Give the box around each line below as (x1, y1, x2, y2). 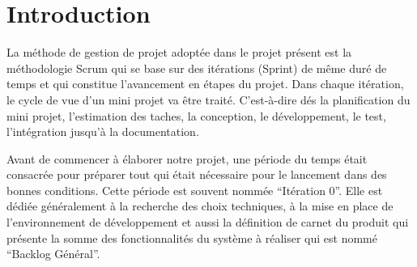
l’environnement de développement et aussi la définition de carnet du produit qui (6, 214, 409, 231)
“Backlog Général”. (6, 245, 100, 262)
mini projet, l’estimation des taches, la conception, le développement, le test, (6, 107, 386, 124)
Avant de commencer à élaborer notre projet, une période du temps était (6, 150, 368, 167)
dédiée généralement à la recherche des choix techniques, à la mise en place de (6, 197, 394, 214)
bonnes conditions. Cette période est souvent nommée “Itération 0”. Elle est (6, 181, 383, 198)
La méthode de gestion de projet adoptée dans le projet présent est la (6, 44, 352, 61)
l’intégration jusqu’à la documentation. (6, 123, 199, 140)
